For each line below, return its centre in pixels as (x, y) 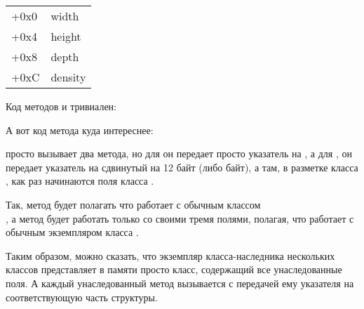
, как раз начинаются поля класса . (80, 181)
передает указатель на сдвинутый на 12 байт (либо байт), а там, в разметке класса (182, 167)
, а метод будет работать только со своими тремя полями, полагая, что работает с (180, 218)
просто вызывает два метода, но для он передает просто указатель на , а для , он (179, 153)
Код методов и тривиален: (61, 106)
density (68, 77)
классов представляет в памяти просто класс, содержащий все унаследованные (174, 269)
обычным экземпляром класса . (72, 232)
